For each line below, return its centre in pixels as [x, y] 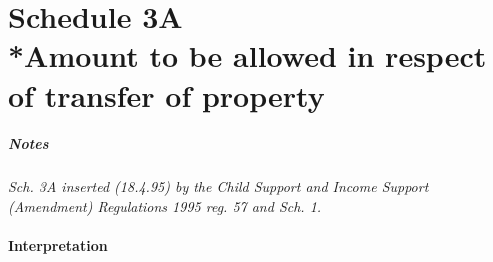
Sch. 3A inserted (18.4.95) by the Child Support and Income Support [218, 186]
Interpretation [58, 245]
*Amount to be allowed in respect [247, 55]
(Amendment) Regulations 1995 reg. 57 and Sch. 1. [165, 205]
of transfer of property [166, 94]
